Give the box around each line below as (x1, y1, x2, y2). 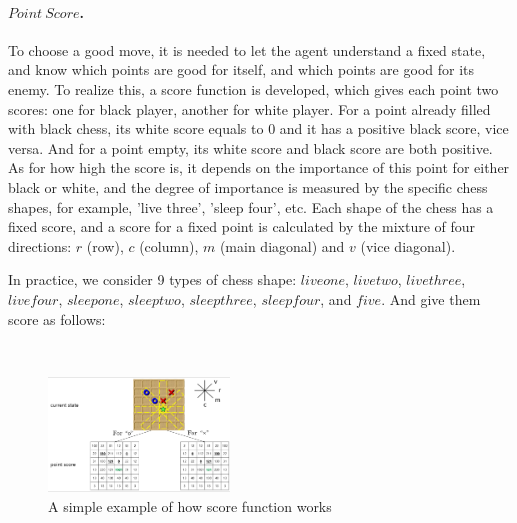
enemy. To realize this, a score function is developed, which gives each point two (8, 78, 499, 99)
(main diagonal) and (219, 235, 345, 256)
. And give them (381, 288, 481, 309)
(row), (86, 235, 124, 256)
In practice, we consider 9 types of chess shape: (8, 269, 297, 290)
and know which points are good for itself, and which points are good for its (8, 59, 475, 80)
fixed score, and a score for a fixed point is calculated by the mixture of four (8, 216, 476, 237)
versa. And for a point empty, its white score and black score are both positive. (8, 137, 493, 158)
